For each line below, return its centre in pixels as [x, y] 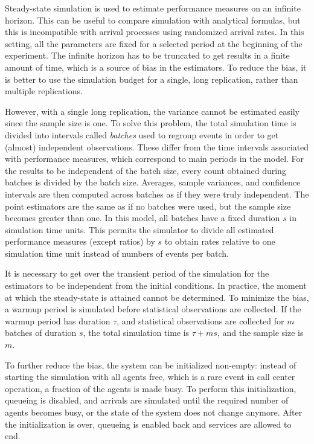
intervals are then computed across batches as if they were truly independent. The [157, 194]
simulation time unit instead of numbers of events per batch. [117, 253]
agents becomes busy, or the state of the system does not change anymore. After [154, 412]
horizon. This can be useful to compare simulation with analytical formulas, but [153, 20]
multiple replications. [44, 91]
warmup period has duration [58, 320]
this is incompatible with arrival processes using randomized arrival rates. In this [155, 32]
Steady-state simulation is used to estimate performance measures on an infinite [153, 8]
